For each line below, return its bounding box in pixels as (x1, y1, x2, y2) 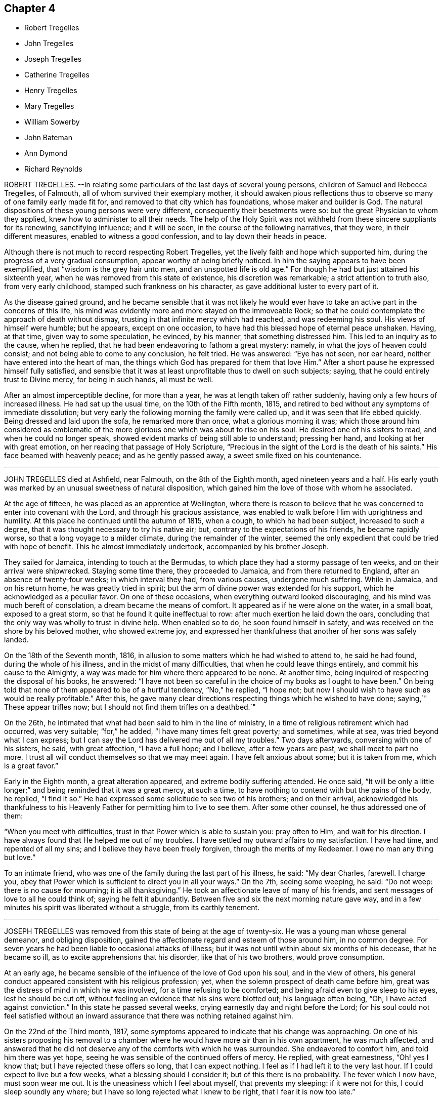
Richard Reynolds (24, 165, 82, 174)
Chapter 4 (4, 2, 56, 15)
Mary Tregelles (24, 102, 74, 111)
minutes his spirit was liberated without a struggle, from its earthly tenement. (4, 903, 260, 912)
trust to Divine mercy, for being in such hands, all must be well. (4, 375, 213, 384)
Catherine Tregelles (24, 70, 90, 79)
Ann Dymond (24, 149, 68, 158)
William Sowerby (24, 117, 80, 127)
